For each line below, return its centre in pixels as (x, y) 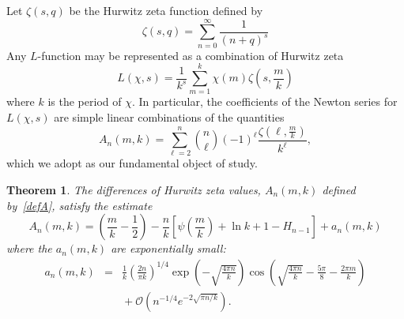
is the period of (85, 101)
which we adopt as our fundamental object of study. (132, 163)
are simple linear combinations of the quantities (169, 117)
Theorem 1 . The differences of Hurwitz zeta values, (134, 189)
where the (29, 248)
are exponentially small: (168, 248)
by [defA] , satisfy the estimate (79, 205)
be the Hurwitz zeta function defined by (166, 10)
